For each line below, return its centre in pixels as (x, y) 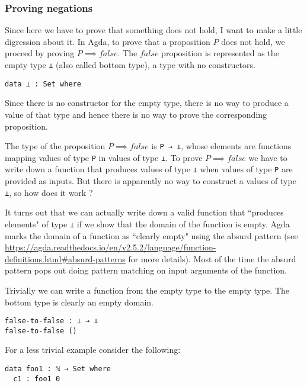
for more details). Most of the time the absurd (212, 258)
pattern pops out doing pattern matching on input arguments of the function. (146, 270)
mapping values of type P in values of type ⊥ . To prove (104, 157)
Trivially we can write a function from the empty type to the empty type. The (147, 290)
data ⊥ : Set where (43, 84)
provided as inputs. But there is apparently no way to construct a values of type (151, 181)
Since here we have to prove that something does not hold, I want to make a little (153, 30)
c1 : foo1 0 (37, 379)
